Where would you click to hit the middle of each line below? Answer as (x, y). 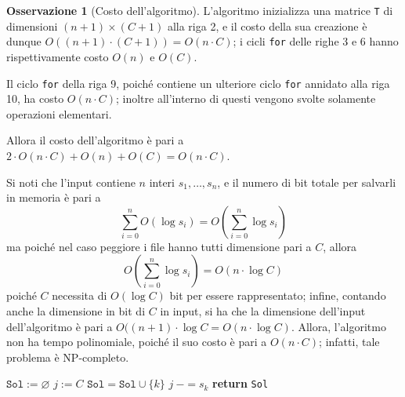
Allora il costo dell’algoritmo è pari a (95, 140)
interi (162, 182)
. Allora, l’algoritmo (338, 326)
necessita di (80, 295)
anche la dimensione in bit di (76, 310)
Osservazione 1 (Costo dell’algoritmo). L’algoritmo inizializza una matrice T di (200, 10)
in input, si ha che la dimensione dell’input (263, 310)
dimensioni (32, 25)
